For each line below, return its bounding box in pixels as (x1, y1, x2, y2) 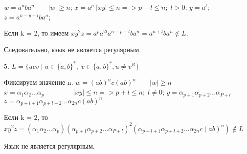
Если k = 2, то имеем (4, 28, 69, 38)
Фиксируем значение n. (4, 77, 73, 87)
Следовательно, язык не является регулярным (4, 44, 139, 54)
